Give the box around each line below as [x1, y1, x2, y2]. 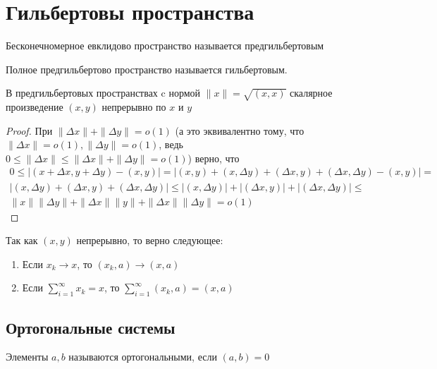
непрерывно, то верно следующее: [76, 233, 223, 248]
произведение [6, 99, 63, 114]
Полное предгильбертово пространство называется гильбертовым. [6, 61, 288, 76]
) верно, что [187, 150, 240, 165]
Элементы [6, 349, 49, 364]
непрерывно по [101, 99, 166, 114]
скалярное [290, 85, 333, 100]
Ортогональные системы [6, 316, 176, 338]
